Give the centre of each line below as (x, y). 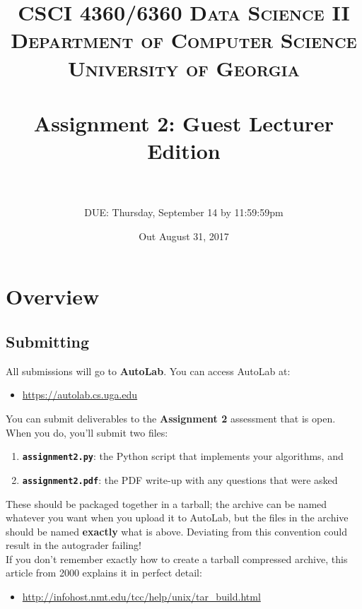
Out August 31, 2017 (184, 236)
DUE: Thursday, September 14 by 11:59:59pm (184, 212)
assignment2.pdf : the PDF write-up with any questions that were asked (180, 479)
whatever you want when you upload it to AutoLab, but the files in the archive (177, 518)
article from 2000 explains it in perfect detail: (104, 573)
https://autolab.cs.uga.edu (80, 395)
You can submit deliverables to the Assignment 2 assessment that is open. (171, 419)
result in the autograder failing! (74, 545)
